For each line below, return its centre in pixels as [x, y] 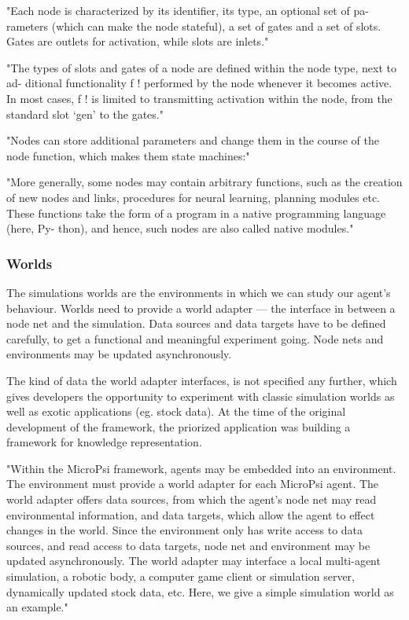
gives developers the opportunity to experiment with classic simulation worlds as [201, 396]
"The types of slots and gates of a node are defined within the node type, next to [201, 67]
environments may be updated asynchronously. [119, 354]
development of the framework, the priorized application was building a [179, 426]
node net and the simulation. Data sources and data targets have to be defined [196, 323]
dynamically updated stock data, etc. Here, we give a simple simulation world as [200, 591]
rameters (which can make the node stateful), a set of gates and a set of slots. [194, 26]
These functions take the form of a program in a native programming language [196, 213]
